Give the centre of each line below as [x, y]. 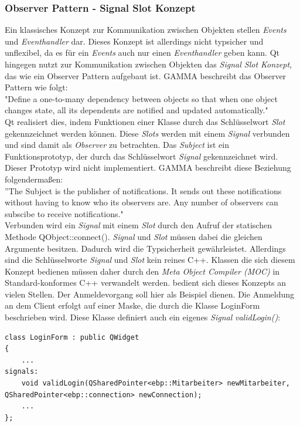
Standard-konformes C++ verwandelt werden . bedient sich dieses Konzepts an [146, 283]
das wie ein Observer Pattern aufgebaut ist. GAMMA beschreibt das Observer [146, 75]
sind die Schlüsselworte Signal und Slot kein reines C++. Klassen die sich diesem [150, 260]
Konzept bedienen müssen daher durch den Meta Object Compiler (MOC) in [142, 271]
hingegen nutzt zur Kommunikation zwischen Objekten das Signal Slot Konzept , [148, 64]
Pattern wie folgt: [36, 87]
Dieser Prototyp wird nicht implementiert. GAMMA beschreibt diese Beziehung [148, 168]
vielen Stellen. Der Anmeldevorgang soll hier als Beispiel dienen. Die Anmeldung [150, 294]
